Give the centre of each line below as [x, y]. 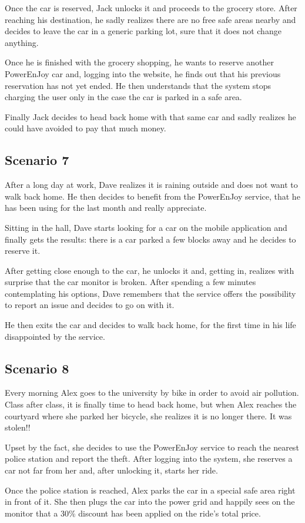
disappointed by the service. [55, 336]
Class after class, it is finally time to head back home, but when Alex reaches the [151, 404]
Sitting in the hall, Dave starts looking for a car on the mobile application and [146, 227]
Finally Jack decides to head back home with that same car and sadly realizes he [150, 116]
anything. [22, 42]
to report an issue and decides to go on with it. [90, 305]
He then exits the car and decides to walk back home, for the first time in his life [150, 325]
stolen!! [18, 427]
